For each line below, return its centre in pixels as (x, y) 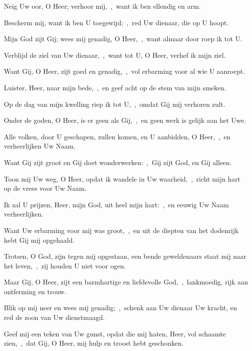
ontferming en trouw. (35, 291)
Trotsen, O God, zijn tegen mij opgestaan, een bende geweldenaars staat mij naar (125, 256)
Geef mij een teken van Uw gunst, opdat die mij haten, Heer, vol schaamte (115, 333)
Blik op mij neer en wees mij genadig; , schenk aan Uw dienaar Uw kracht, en (121, 308)
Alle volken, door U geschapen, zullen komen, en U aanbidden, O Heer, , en (117, 136)
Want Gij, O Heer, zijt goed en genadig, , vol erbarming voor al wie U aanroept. (125, 71)
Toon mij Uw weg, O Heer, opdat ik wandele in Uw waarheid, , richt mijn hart (122, 178)
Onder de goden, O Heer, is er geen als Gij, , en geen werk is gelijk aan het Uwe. (125, 120)
